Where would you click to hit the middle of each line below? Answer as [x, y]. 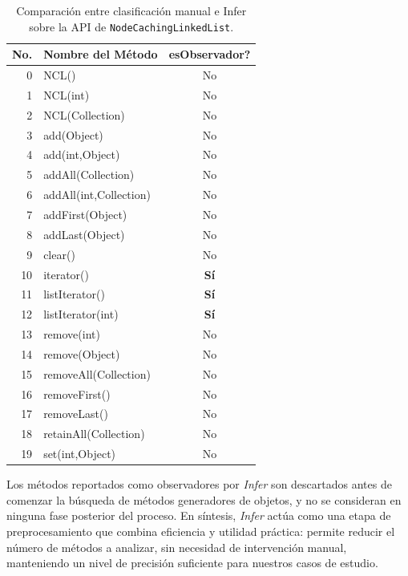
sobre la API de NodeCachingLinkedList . [131, 26]
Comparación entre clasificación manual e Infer [131, 10]
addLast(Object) [84, 234]
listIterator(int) [81, 314]
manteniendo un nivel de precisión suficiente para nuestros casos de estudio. [192, 563]
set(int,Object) [80, 454]
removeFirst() [77, 393]
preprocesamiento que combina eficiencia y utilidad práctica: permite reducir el [201, 531]
